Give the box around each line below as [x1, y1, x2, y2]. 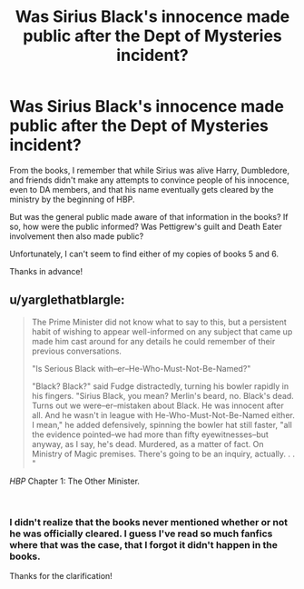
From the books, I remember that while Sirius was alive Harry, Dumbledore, [9, 165, 290, 175]
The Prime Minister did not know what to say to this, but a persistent [31, 316, 288, 327]
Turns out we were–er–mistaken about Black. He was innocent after [31, 400, 284, 411]
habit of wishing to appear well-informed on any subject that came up [31, 325, 293, 337]
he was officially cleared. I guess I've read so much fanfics [9, 527, 273, 540]
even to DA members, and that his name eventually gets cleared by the [9, 184, 274, 195]
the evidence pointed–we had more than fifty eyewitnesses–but [31, 429, 270, 440]
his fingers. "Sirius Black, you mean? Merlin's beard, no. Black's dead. [31, 390, 295, 401]
